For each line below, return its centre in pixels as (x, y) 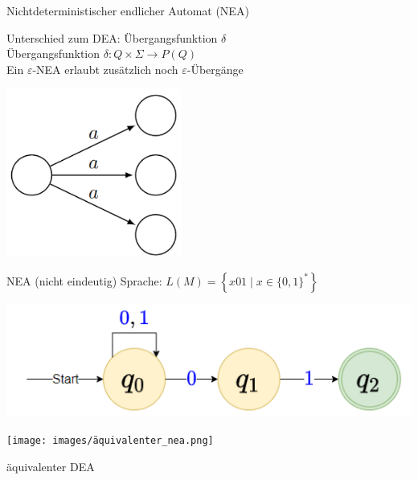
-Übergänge (215, 69)
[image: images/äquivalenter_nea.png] (110, 440)
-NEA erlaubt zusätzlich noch (105, 69)
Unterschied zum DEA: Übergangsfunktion (112, 37)
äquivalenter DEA (51, 466)
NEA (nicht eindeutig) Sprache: (84, 280)
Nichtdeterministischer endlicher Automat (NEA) (128, 10)
